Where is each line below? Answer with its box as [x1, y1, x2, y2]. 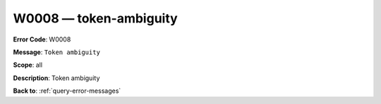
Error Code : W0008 [13, 35, 71, 44]
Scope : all [13, 60, 42, 70]
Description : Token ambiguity [13, 74, 100, 82]
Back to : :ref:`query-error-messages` [13, 86, 121, 95]
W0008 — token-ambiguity [13, 11, 178, 26]
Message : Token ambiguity [13, 48, 100, 56]
